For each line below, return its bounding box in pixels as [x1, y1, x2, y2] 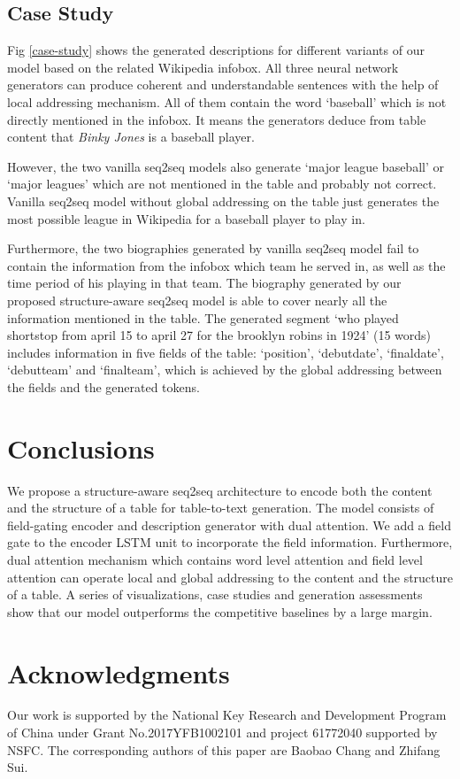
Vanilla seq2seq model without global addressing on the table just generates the [7, 191, 440, 210]
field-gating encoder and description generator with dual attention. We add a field [7, 515, 451, 534]
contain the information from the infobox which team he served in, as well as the [7, 256, 446, 274]
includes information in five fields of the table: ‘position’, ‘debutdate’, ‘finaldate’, [7, 343, 444, 361]
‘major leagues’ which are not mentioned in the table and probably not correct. [7, 174, 437, 193]
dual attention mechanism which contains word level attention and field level [7, 550, 423, 568]
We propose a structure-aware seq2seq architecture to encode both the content [7, 481, 433, 499]
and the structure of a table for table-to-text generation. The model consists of [7, 498, 434, 517]
